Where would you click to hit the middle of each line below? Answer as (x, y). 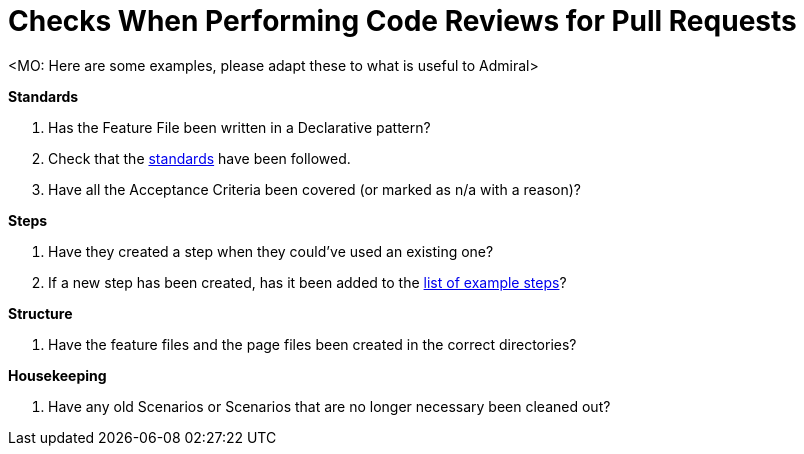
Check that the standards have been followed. (199, 158)
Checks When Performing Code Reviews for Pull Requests (402, 21)
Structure (40, 313)
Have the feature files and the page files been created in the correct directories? (312, 344)
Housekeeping (57, 375)
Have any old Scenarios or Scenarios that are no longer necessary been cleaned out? (329, 406)
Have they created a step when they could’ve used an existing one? (271, 251)
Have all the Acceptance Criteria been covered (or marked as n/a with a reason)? (314, 189)
